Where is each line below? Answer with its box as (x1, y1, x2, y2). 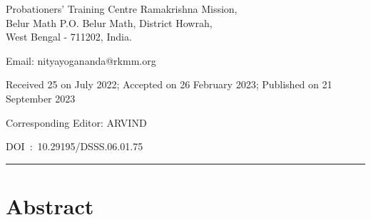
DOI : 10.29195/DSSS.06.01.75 (6, 139, 143, 154)
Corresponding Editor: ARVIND (6, 115, 147, 130)
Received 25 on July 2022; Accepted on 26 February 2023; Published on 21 (6, 77, 332, 92)
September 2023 (6, 90, 76, 105)
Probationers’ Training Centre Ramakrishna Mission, (6, 1, 238, 16)
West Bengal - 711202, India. (6, 29, 132, 44)
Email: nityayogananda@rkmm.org (6, 53, 156, 68)
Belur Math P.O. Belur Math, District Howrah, (6, 15, 213, 30)
